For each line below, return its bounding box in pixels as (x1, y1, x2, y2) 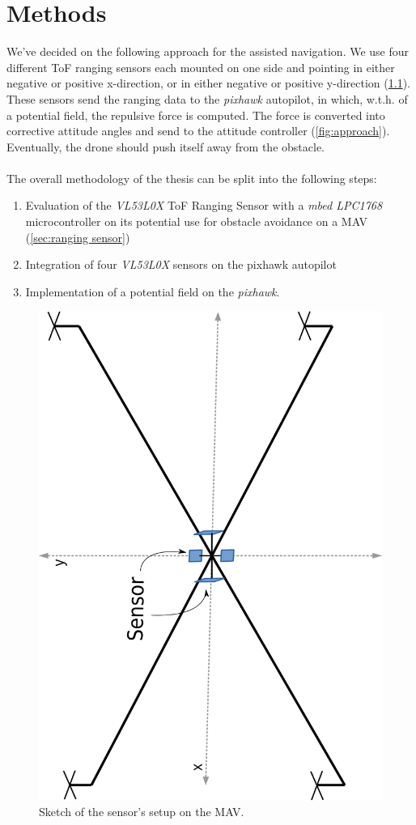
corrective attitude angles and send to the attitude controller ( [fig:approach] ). (6, 122, 390, 139)
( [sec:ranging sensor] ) (25, 228, 130, 245)
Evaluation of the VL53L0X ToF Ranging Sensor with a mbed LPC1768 (25, 197, 383, 214)
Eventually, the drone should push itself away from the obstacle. (6, 138, 325, 155)
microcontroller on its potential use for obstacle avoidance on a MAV (25, 213, 368, 230)
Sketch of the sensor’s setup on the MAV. (39, 803, 244, 820)
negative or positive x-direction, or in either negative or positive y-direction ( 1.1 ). (6, 74, 410, 91)
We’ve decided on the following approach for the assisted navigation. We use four (6, 43, 410, 60)
